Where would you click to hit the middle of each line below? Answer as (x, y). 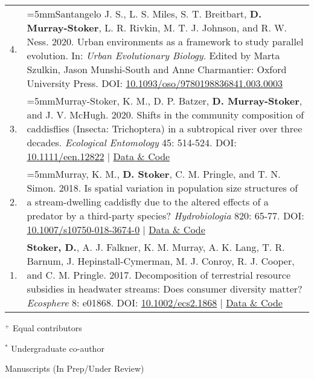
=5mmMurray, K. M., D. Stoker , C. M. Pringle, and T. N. (154, 174)
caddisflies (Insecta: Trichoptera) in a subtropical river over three (165, 128)
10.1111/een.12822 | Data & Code (98, 156)
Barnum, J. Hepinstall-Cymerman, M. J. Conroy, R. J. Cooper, (161, 261)
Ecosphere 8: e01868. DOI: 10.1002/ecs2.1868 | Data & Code (155, 303)
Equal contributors (47, 328)
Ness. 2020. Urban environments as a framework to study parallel (165, 41)
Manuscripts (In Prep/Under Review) (75, 368)
